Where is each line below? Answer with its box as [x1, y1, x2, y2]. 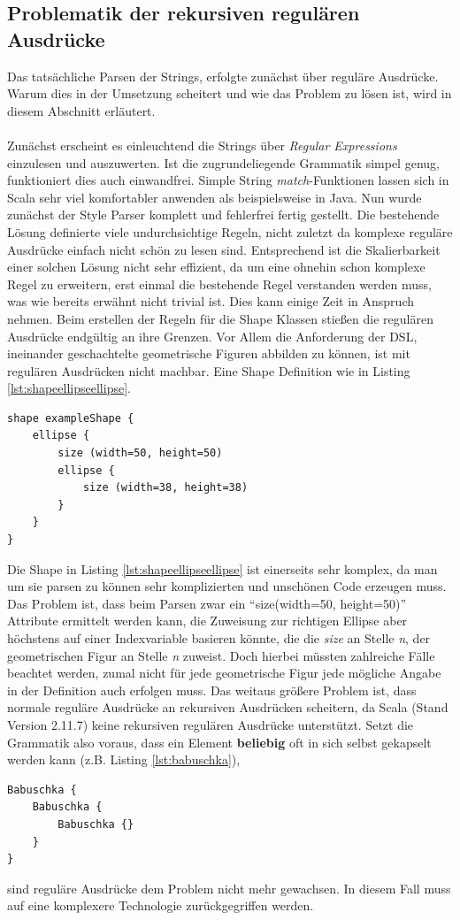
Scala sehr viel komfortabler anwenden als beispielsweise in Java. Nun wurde [7, 188, 422, 206]
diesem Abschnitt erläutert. [7, 101, 156, 119]
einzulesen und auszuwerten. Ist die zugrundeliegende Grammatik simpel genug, [7, 153, 440, 172]
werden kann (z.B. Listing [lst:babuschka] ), [7, 750, 241, 769]
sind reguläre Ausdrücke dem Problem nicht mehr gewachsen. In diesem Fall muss [7, 878, 451, 897]
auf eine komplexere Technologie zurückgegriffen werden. [7, 896, 314, 915]
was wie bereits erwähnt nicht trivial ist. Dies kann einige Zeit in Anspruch [7, 292, 414, 310]
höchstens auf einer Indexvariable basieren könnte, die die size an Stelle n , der [7, 629, 431, 647]
